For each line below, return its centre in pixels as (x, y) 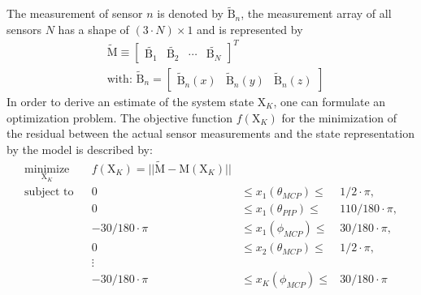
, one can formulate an (330, 101)
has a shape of (93, 29)
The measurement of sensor (75, 13)
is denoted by (190, 13)
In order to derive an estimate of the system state (130, 101)
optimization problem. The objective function (120, 117)
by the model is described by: (80, 149)
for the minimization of (339, 117)
